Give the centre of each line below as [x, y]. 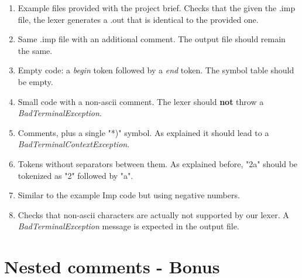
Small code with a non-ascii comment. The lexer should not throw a [141, 101]
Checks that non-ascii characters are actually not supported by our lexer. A [153, 214]
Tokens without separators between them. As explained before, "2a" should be [158, 163]
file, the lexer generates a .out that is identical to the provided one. [138, 19]
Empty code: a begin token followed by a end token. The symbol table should [156, 70]
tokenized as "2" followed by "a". [75, 175]
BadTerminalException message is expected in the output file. [128, 226]
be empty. [35, 81]
